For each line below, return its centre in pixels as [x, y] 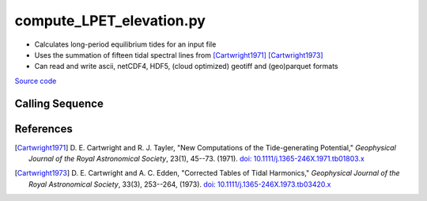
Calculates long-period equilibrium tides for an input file [125, 44]
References [43, 129]
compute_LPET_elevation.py [110, 21]
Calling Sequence [59, 103]
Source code [36, 81]
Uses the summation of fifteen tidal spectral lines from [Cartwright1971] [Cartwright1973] [179, 55]
